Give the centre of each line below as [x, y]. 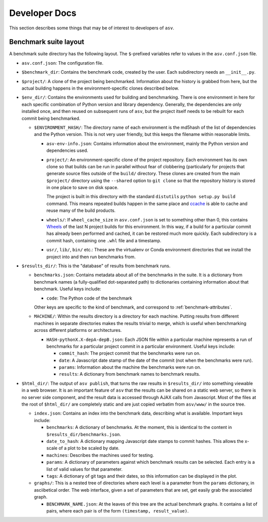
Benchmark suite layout [47, 42]
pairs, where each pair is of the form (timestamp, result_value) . [117, 511]
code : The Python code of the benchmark [89, 298]
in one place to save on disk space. [82, 188]
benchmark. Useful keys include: [67, 289]
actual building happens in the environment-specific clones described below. [100, 88]
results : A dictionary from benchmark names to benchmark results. [130, 374]
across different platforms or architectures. [78, 330]
